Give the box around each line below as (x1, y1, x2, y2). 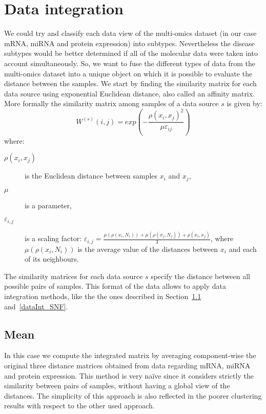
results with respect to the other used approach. (4, 400, 155, 411)
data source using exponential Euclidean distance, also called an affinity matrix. (4, 88, 255, 98)
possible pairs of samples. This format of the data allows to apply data (4, 281, 227, 291)
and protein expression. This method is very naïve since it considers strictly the (4, 370, 254, 381)
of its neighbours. (25, 253, 79, 264)
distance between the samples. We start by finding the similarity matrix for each (4, 78, 257, 89)
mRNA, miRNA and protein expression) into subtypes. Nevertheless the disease (4, 37, 255, 48)
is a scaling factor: (25, 233, 82, 244)
